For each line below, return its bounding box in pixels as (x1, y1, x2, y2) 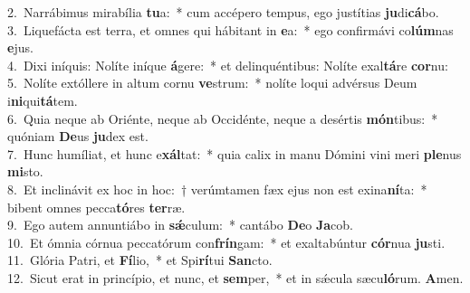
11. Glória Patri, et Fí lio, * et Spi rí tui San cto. (7, 250, 273, 269)
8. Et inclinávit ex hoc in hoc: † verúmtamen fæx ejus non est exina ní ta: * (7, 179, 427, 198)
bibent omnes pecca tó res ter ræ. (7, 197, 186, 216)
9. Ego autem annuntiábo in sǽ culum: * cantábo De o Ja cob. (7, 215, 354, 234)
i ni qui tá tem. (7, 90, 78, 109)
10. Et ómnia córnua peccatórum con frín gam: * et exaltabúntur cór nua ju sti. (7, 232, 446, 251)
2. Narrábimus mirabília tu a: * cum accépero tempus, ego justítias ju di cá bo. (7, 3, 439, 21)
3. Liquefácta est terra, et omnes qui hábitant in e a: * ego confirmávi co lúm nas (7, 20, 454, 39)
